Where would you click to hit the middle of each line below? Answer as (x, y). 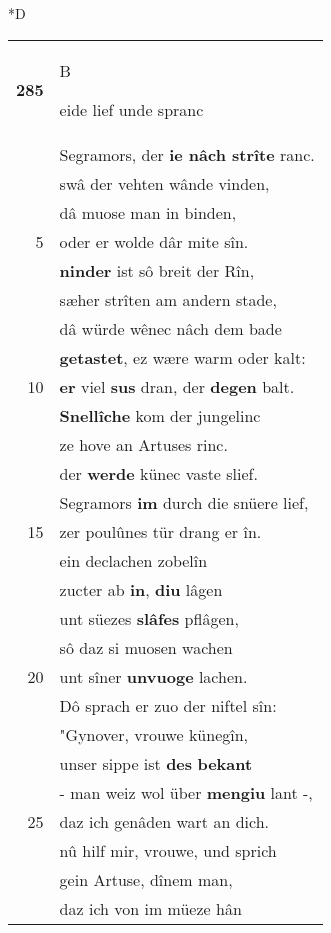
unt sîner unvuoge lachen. (153, 676)
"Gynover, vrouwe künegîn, (154, 734)
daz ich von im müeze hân (150, 908)
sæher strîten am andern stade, (168, 299)
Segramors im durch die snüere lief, (184, 502)
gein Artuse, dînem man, (146, 879)
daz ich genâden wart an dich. (164, 821)
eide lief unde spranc (131, 109)
